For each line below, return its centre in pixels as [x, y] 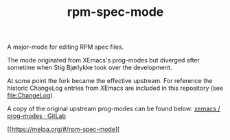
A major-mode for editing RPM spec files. [66, 47]
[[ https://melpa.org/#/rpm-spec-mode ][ [64, 129]
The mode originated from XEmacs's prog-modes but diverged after [104, 60]
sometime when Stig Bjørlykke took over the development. [90, 68]
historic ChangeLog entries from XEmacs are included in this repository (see [115, 88]
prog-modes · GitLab [37, 116]
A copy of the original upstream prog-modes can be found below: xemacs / [114, 109]
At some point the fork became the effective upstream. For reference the [110, 81]
